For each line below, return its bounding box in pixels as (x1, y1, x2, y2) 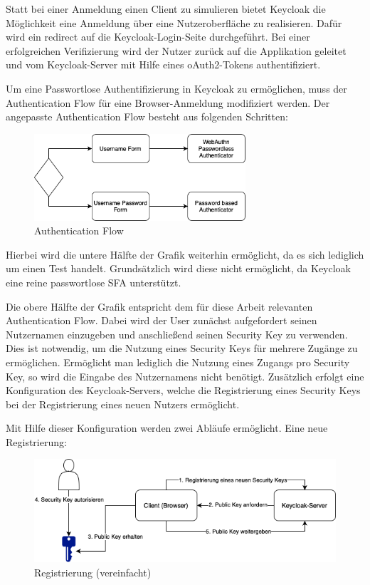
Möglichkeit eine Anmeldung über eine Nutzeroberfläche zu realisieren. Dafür (6, 15, 342, 30)
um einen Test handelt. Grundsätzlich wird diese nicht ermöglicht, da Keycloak (6, 261, 351, 276)
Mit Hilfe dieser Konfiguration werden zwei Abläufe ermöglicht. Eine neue (6, 420, 328, 435)
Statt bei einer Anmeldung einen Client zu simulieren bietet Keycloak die (6, 1, 326, 16)
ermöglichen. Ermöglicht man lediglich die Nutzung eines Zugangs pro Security (6, 354, 350, 369)
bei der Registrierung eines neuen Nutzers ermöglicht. (6, 396, 240, 411)
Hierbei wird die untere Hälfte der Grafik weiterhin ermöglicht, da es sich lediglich (6, 247, 364, 262)
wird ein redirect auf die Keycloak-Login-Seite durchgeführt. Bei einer (6, 29, 310, 44)
